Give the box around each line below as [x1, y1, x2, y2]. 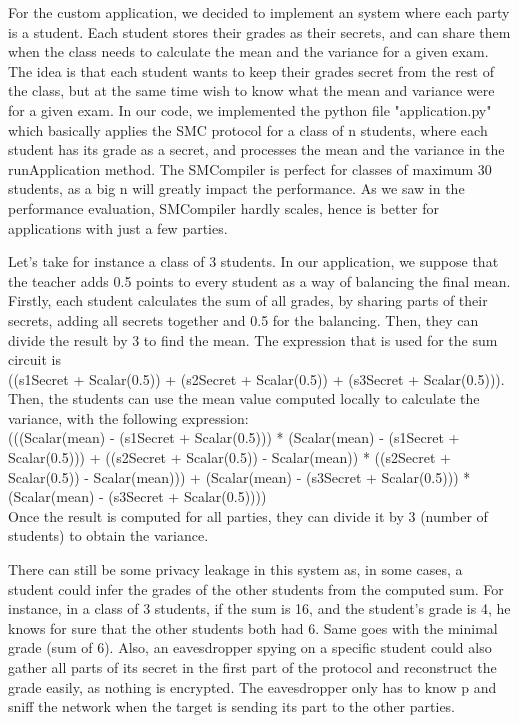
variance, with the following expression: [8, 407, 249, 428]
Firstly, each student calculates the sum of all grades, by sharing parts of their [8, 290, 488, 311]
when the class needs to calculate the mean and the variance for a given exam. [8, 41, 489, 62]
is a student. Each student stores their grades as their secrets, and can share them [8, 21, 511, 42]
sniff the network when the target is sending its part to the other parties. [8, 696, 456, 717]
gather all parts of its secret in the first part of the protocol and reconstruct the [8, 657, 497, 677]
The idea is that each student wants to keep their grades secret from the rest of [8, 60, 494, 81]
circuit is [8, 349, 62, 370]
